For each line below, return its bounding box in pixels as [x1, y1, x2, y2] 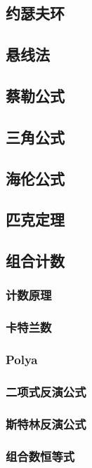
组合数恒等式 [6, 447, 75, 464]
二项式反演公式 [6, 382, 86, 400]
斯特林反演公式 [6, 415, 86, 432]
